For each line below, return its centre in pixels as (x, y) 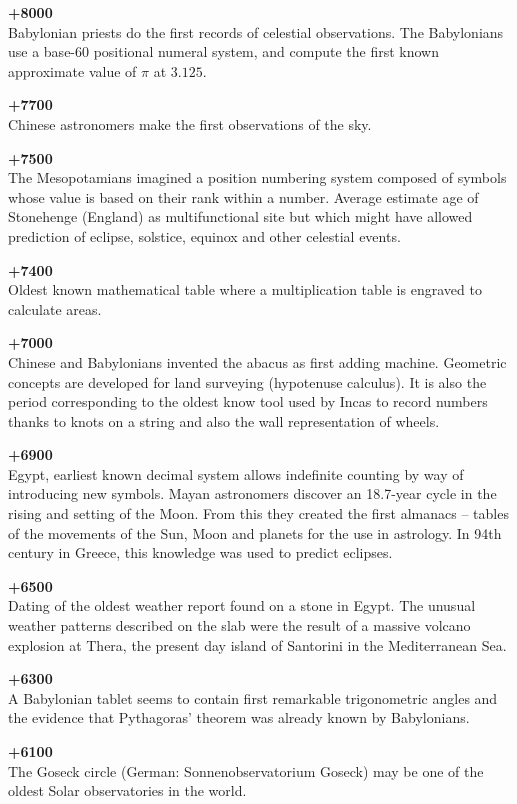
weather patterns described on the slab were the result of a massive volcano (239, 625)
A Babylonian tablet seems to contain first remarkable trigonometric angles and (253, 697)
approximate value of (72, 70)
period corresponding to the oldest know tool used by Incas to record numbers (248, 401)
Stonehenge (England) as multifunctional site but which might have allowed (240, 216)
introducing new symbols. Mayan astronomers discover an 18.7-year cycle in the (252, 493)
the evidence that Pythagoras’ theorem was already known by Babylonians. (239, 717)
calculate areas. (55, 308)
